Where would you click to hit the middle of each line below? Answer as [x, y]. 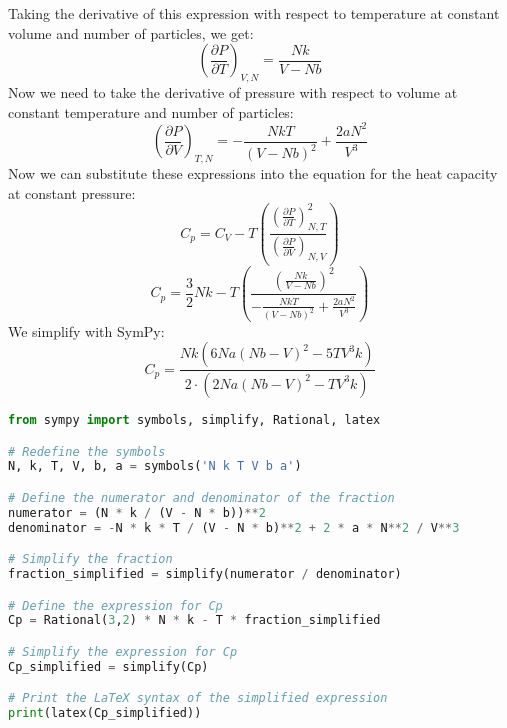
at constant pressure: [72, 192]
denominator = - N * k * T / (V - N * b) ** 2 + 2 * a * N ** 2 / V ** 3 [234, 527]
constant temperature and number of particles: [151, 111]
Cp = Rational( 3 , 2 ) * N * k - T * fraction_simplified [194, 620]
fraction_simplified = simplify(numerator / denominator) [205, 574]
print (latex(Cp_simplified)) [105, 713]
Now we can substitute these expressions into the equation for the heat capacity [253, 172]
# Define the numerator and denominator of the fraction [201, 497]
